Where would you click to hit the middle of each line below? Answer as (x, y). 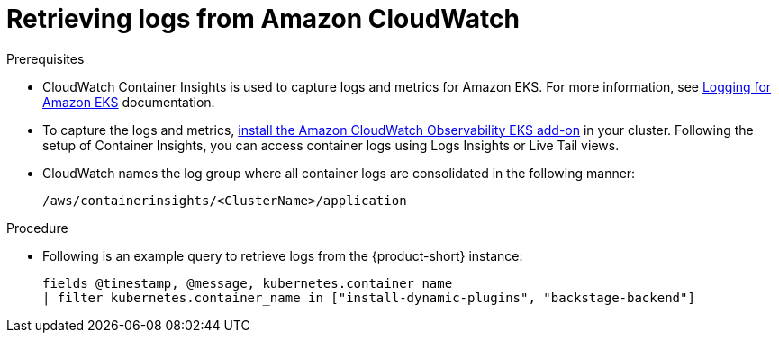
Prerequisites (45, 58)
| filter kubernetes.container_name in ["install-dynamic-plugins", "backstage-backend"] (369, 297)
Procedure (37, 228)
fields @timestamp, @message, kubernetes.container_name (248, 283)
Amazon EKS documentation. (129, 102)
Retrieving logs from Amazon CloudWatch (263, 19)
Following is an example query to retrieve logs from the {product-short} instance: (283, 255)
